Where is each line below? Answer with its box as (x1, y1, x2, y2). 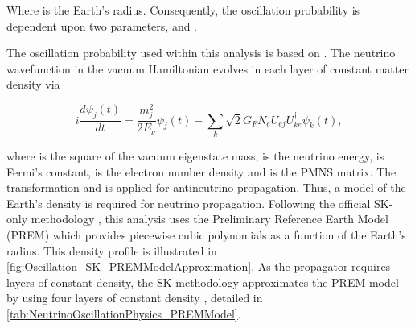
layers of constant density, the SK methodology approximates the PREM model (6, 273, 399, 290)
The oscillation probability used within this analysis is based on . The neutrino (6, 44, 396, 61)
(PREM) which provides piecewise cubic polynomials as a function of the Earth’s (6, 226, 406, 243)
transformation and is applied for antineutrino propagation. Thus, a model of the (6, 179, 406, 196)
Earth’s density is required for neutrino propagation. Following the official (6, 194, 371, 211)
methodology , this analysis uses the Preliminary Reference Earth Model (31, 210, 388, 227)
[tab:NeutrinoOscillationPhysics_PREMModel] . (6, 305, 241, 322)
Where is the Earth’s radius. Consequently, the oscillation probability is (6, 2, 360, 18)
